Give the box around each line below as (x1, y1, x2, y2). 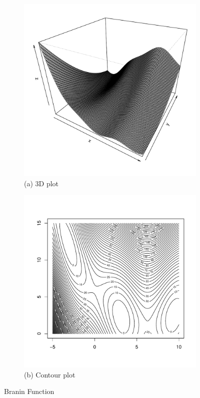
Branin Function (4, 386, 54, 396)
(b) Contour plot (24, 369, 75, 379)
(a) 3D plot (24, 178, 59, 188)
